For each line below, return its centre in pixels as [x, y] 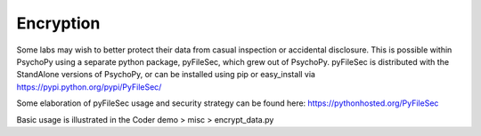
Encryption [58, 23]
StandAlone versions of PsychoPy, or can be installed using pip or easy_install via [166, 75]
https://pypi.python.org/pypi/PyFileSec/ [89, 87]
